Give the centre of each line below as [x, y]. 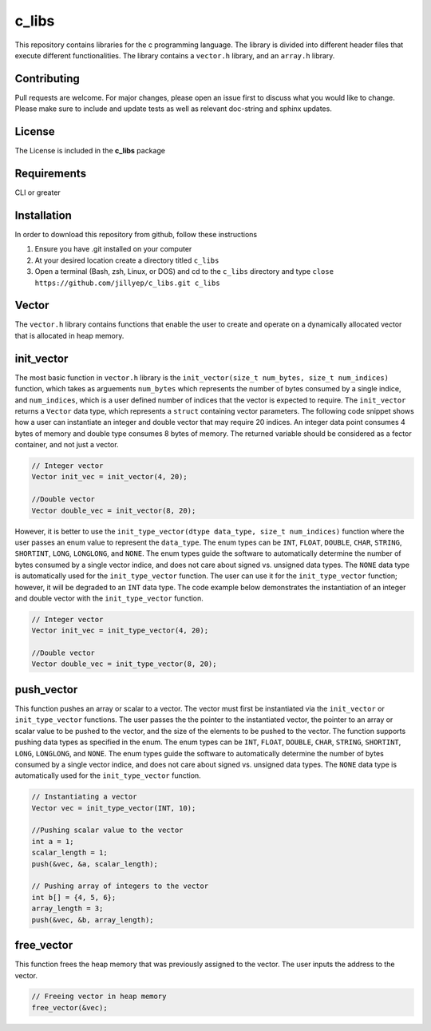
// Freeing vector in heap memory [99, 997]
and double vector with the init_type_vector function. [109, 598]
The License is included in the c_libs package [90, 151]
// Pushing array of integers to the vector [120, 886]
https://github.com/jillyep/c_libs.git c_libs [127, 283]
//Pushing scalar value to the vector [107, 830]
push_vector [46, 690]
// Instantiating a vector [84, 797]
